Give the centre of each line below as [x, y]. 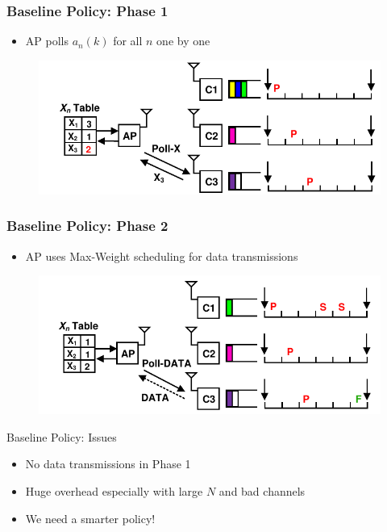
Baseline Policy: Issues [62, 436]
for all [128, 41]
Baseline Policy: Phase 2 [87, 226]
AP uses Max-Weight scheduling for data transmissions [162, 256]
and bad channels [262, 491]
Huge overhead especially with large [114, 491]
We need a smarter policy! [90, 518]
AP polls [47, 41]
